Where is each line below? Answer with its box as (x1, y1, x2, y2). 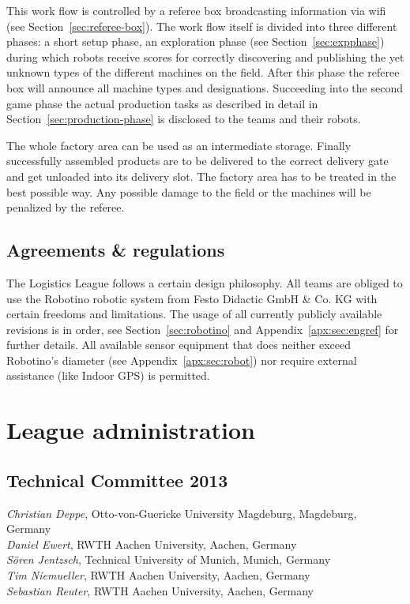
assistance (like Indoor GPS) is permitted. (6, 367, 210, 384)
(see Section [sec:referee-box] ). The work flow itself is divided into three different (6, 17, 397, 34)
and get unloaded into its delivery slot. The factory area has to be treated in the (6, 167, 397, 184)
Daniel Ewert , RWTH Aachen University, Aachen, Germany (6, 535, 297, 552)
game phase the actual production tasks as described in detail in (6, 95, 318, 111)
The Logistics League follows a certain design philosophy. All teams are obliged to (6, 274, 403, 291)
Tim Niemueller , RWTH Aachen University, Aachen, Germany (6, 567, 310, 583)
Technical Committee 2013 (6, 467, 228, 492)
